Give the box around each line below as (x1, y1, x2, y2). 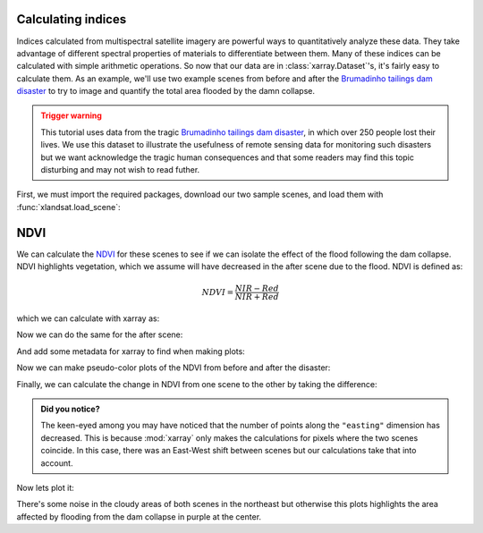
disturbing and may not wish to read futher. (40, 165, 200, 175)
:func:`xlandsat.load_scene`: (16, 201, 121, 212)
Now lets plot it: (16, 483, 75, 493)
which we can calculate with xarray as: (16, 313, 160, 324)
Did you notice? (40, 403, 100, 415)
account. (40, 457, 73, 469)
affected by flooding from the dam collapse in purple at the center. (16, 511, 262, 522)
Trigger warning (40, 110, 103, 121)
